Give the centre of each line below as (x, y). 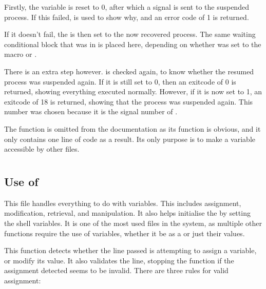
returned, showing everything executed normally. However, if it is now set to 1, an (133, 91)
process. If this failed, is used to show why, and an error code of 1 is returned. (127, 17)
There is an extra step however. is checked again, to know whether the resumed (129, 71)
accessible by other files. (42, 149)
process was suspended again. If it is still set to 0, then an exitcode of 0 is (120, 81)
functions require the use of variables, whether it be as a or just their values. (125, 233)
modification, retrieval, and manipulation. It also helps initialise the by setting (127, 213)
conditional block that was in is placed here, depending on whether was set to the (133, 44)
